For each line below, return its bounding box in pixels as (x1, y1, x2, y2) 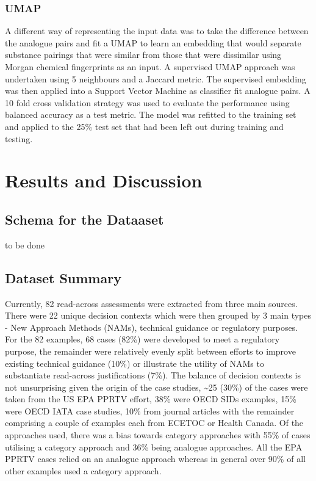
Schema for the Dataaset (5, 209, 164, 228)
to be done (5, 238, 45, 251)
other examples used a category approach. (5, 464, 162, 477)
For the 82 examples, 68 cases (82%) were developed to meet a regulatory (5, 333, 280, 345)
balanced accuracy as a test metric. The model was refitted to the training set (5, 108, 296, 121)
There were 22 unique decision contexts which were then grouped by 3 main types (5, 309, 312, 322)
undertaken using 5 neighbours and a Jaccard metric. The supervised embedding (5, 72, 306, 85)
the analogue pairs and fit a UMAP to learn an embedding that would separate (5, 36, 301, 49)
